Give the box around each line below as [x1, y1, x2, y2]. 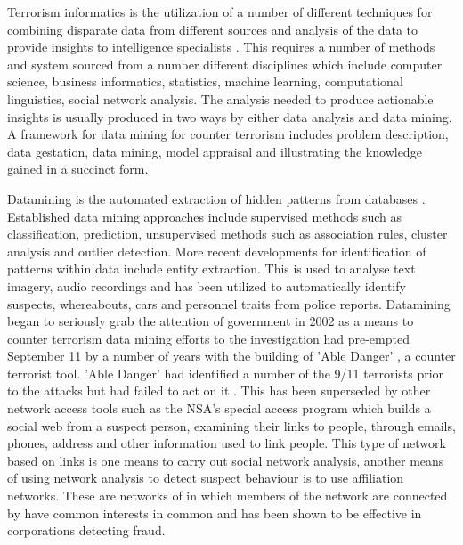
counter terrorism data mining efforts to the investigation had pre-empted [7, 329, 410, 347]
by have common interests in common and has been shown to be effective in [7, 503, 422, 522]
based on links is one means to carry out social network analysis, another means [7, 451, 444, 469]
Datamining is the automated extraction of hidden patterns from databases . [7, 189, 426, 207]
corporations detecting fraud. [7, 521, 166, 540]
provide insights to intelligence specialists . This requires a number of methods [7, 37, 435, 56]
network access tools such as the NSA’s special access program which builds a [7, 399, 431, 418]
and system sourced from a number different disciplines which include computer [7, 54, 443, 73]
